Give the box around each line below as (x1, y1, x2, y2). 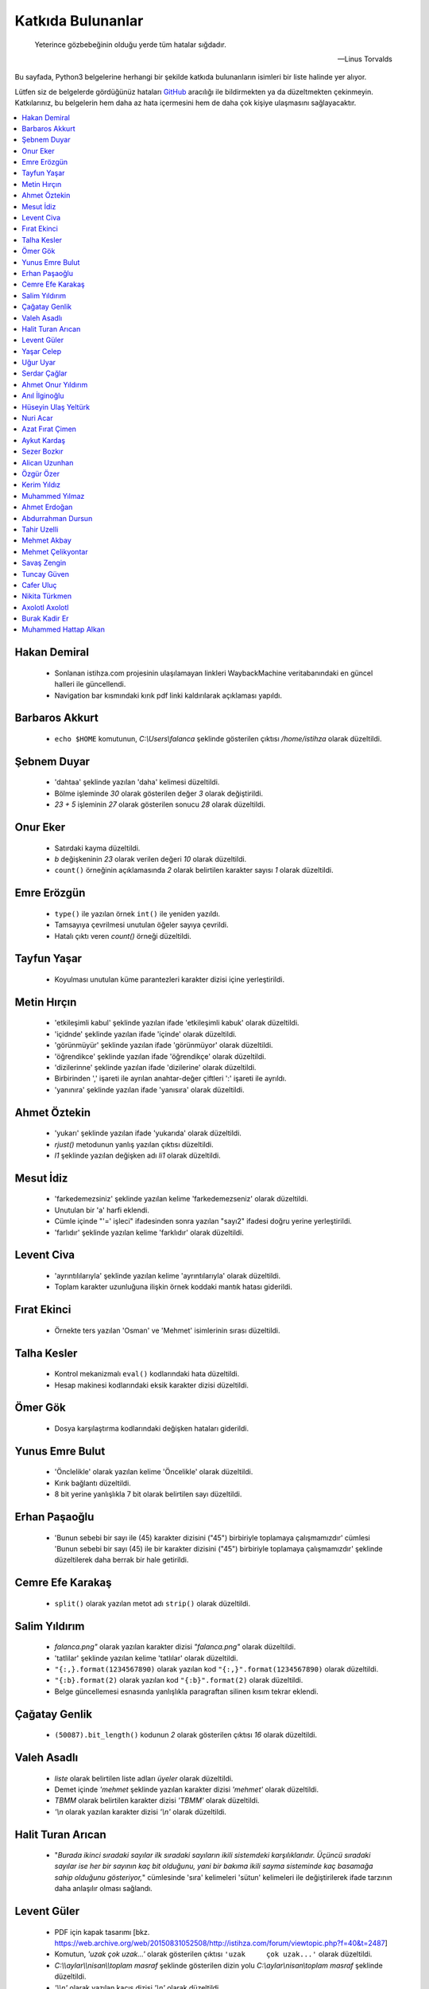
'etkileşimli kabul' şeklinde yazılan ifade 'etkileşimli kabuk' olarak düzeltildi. (54, 1018, 300, 1028)
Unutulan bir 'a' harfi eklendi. (54, 1205, 150, 1215)
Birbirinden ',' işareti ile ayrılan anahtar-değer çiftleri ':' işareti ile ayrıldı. (54, 1074, 287, 1084)
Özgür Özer (21, 469, 60, 478)
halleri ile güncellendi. (54, 679, 126, 689)
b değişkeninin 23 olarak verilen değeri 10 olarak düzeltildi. (54, 854, 247, 864)
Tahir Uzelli (21, 524, 59, 534)
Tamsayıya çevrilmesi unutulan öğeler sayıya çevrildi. (54, 920, 230, 930)
